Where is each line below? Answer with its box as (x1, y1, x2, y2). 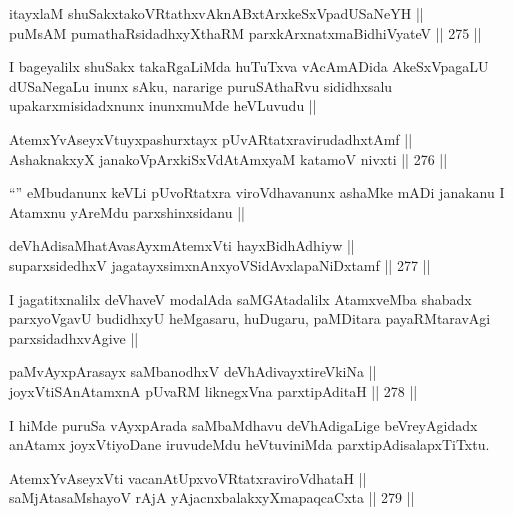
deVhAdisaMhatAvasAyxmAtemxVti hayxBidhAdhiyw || (9, 235, 355, 256)
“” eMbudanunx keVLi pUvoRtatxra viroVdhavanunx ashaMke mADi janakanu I (9, 182, 505, 203)
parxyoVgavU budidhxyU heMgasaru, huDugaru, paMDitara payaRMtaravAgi (9, 308, 491, 329)
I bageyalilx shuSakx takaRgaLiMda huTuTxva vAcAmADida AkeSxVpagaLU (9, 56, 489, 77)
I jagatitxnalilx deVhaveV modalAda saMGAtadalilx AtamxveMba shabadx (9, 288, 472, 309)
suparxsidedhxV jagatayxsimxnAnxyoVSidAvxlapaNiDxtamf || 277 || (9, 254, 431, 275)
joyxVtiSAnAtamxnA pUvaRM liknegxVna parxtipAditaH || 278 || (9, 380, 418, 401)
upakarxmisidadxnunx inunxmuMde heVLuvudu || (9, 95, 317, 116)
